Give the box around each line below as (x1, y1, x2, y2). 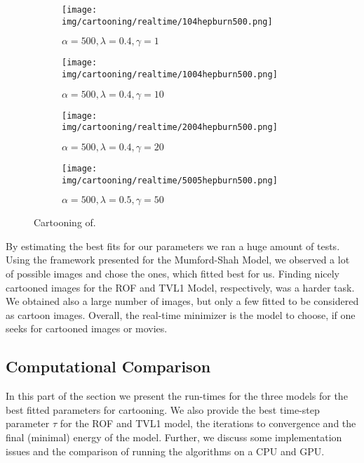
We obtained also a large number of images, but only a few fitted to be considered (6, 294, 359, 308)
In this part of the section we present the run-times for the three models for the (6, 389, 348, 403)
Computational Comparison (6, 356, 211, 377)
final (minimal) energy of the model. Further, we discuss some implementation (6, 429, 342, 444)
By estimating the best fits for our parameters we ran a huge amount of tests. (6, 238, 340, 253)
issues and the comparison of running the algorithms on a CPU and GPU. (6, 443, 325, 458)
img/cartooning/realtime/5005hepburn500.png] (62, 175, 278, 185)
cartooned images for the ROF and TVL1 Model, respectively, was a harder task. (6, 280, 355, 294)
